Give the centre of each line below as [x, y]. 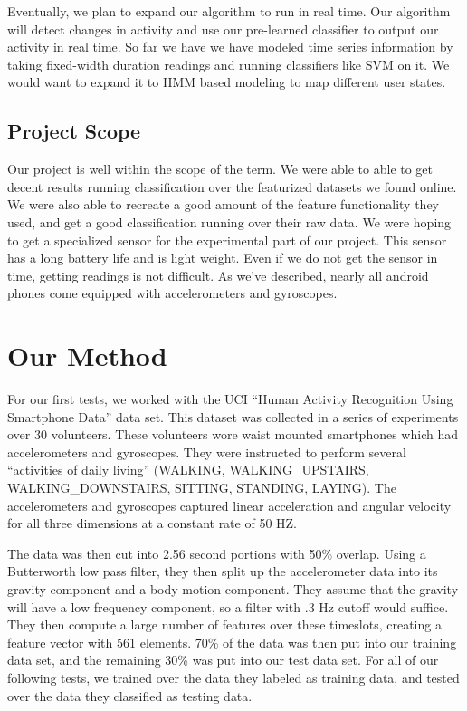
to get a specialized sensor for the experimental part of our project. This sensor [227, 240]
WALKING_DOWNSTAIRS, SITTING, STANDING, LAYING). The [202, 488]
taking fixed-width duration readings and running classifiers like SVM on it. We [229, 64]
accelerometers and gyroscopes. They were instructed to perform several [207, 452]
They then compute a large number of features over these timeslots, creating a [224, 625]
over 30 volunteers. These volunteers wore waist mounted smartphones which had [233, 434]
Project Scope [74, 131]
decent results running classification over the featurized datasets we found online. [232, 186]
